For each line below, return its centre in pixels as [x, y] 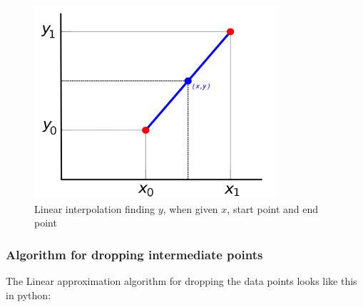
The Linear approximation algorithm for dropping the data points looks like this [181, 281]
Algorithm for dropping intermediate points [134, 254]
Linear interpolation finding [95, 208]
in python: [29, 295]
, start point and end [273, 208]
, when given [190, 208]
